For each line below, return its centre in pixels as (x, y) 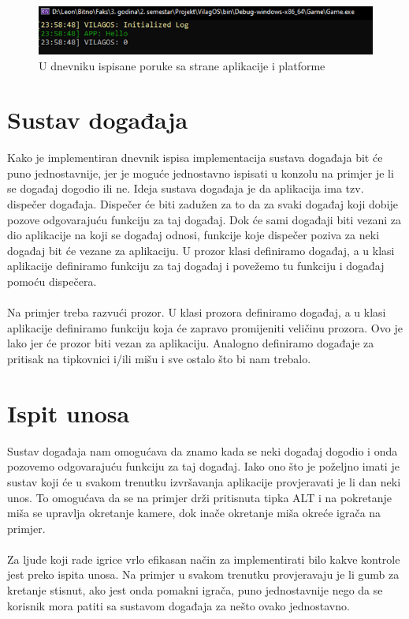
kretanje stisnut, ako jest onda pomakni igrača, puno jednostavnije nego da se (195, 590)
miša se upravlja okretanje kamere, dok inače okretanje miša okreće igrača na (194, 513)
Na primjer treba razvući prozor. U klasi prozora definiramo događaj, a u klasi (197, 312)
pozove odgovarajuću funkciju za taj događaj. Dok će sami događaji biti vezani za (204, 219)
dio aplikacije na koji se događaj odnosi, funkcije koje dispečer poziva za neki (193, 235)
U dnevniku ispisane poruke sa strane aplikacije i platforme (182, 65)
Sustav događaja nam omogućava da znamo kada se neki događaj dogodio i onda (203, 450)
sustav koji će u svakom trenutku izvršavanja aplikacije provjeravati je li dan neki (204, 481)
